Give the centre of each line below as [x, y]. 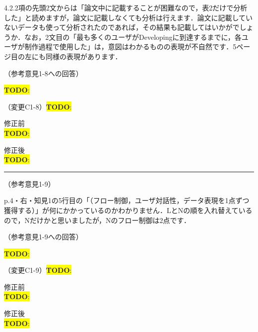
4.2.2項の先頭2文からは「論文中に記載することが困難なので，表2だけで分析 [126, 7]
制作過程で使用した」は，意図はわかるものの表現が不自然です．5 [130, 47]
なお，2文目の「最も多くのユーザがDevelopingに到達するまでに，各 [133, 37]
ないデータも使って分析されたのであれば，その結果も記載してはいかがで [122, 27]
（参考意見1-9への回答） [43, 237]
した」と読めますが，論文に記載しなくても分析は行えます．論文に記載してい [129, 17]
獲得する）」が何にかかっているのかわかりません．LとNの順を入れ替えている [128, 210]
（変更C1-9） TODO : [38, 270]
